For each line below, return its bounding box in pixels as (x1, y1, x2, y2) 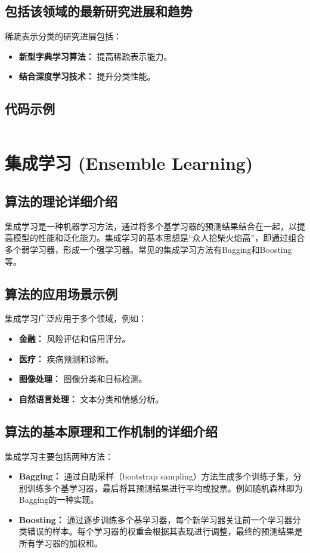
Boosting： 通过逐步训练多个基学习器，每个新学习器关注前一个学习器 (18, 513, 293, 525)
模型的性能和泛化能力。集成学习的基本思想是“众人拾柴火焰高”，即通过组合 (13, 231, 305, 244)
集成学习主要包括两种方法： (5, 450, 113, 462)
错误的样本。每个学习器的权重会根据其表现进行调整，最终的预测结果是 (27, 525, 303, 537)
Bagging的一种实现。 (18, 493, 99, 506)
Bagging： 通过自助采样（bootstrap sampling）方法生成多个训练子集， (18, 470, 293, 482)
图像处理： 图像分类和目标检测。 (18, 372, 147, 385)
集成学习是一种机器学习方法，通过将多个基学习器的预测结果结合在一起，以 (5, 219, 297, 232)
